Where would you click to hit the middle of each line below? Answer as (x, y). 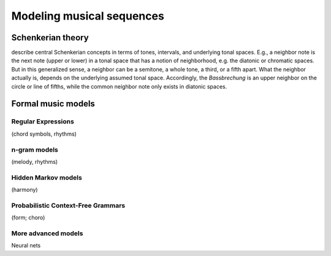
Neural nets (26, 246)
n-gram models (35, 150)
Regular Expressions (43, 122)
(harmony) (25, 190)
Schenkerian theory (50, 38)
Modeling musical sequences (88, 16)
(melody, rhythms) (35, 161)
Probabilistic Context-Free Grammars (68, 205)
